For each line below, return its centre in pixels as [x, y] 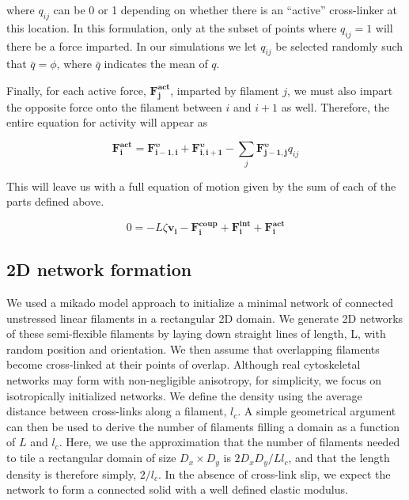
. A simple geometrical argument [317, 411]
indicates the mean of [156, 64]
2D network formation [99, 269]
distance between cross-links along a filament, [117, 411]
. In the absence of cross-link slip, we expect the [274, 473]
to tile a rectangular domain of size [91, 458]
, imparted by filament [225, 90]
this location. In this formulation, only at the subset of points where [172, 27]
